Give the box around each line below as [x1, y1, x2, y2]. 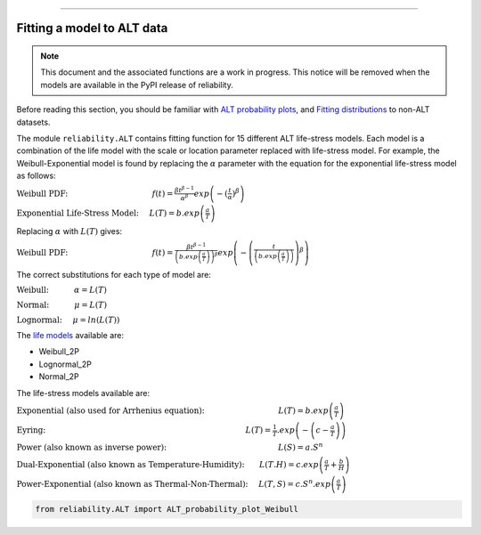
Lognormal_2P [38, 359, 93, 369]
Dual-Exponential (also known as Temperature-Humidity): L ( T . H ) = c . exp [16, 459, 320, 469]
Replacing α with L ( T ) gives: [16, 225, 123, 236]
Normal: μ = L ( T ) [16, 299, 107, 310]
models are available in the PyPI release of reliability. [40, 79, 233, 90]
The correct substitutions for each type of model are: [16, 269, 211, 280]
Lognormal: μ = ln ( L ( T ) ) [16, 314, 120, 325]
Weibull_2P [38, 346, 80, 357]
